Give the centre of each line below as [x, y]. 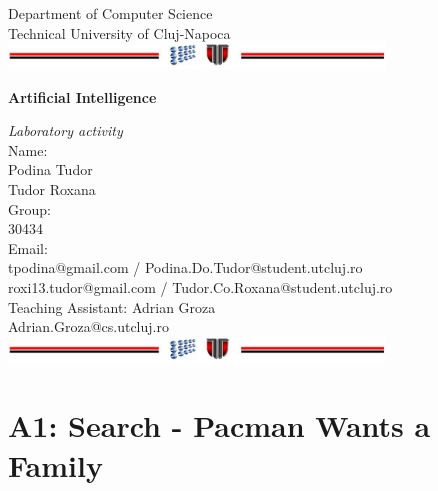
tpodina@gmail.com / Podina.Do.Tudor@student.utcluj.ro [185, 267]
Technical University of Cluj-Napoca [119, 32]
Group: [29, 208]
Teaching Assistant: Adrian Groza [112, 306]
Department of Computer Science [110, 13]
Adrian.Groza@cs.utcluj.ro [88, 326]
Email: [28, 247]
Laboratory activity [65, 130]
